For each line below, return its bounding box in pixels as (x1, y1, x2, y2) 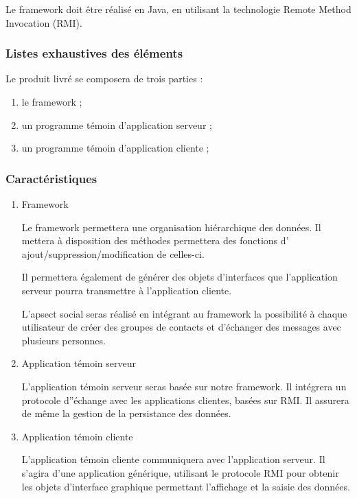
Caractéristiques (5, 169, 97, 187)
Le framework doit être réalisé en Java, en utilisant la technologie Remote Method (5, 2, 352, 16)
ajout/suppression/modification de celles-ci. (21, 246, 205, 261)
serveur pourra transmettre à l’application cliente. (21, 283, 232, 297)
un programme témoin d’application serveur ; (21, 117, 212, 132)
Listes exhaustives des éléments (5, 45, 183, 62)
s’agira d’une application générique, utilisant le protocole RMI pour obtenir (21, 465, 339, 479)
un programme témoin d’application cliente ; (21, 141, 209, 155)
